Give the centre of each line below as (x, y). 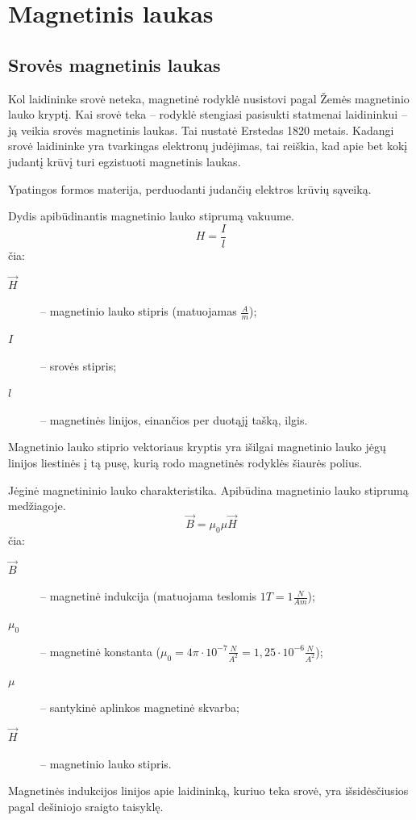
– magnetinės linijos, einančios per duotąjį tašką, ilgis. (174, 419)
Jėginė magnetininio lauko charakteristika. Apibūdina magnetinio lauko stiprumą (208, 489)
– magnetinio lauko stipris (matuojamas (139, 311)
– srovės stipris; (79, 365)
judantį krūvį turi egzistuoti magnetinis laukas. (125, 161)
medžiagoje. (37, 506)
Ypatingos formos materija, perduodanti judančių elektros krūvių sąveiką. (190, 188)
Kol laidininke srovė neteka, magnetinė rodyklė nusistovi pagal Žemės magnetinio (209, 98)
